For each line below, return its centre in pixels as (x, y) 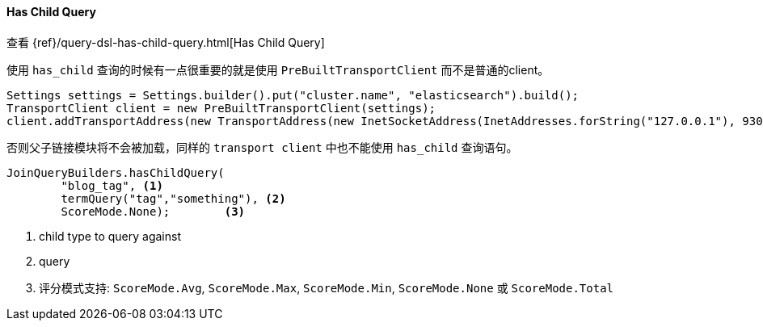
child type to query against (110, 236)
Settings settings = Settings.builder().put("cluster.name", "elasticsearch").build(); (293, 95)
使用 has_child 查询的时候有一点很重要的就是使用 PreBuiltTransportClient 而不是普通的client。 (278, 69)
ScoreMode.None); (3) (153, 211)
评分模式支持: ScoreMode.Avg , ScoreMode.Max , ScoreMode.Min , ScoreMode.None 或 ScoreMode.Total (326, 287)
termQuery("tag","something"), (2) (173, 198)
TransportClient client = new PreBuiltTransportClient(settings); (221, 108)
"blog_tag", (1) (112, 185)
